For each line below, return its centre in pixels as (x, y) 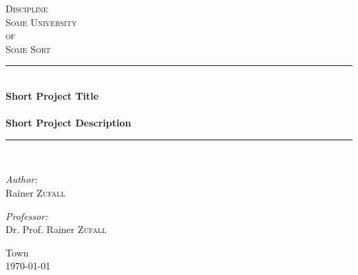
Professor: (27, 216)
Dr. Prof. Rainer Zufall (56, 229)
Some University (41, 22)
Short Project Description (69, 123)
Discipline (27, 8)
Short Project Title (52, 95)
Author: (22, 179)
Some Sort (28, 48)
